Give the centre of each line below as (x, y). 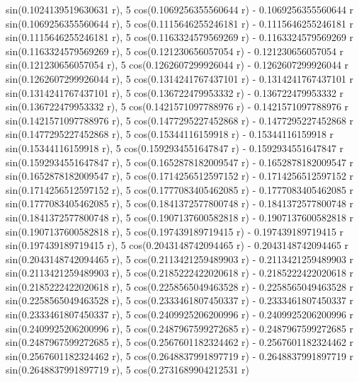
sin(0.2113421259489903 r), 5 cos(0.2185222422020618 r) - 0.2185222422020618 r (180, 273)
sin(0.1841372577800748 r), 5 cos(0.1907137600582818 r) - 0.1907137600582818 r (180, 217)
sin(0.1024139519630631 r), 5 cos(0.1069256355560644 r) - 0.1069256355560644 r (180, 9)
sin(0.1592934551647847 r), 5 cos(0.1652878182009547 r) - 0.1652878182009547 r (180, 162)
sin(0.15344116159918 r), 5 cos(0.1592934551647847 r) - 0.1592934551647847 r (175, 147)
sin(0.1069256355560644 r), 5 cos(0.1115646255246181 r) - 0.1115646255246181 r (180, 23)
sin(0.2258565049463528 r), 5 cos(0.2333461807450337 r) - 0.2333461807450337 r (180, 300)
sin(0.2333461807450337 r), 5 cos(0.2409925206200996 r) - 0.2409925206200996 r (180, 314)
